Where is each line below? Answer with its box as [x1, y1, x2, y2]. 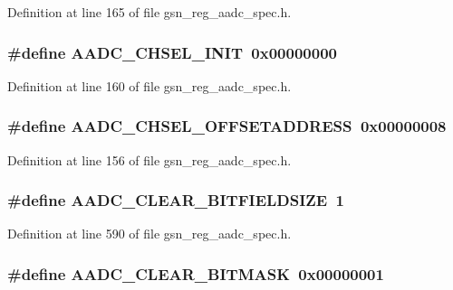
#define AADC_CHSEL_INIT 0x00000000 [7, 41, 337, 63]
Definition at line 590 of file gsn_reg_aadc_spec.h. [7, 224, 292, 243]
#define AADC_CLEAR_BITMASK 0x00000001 [7, 262, 384, 285]
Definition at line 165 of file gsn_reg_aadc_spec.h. [7, 3, 292, 21]
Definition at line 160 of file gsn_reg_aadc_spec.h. [7, 76, 292, 95]
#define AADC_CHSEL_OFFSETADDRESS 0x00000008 [7, 115, 447, 137]
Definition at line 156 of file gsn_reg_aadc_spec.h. [7, 150, 292, 169]
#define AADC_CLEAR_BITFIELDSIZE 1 [7, 189, 345, 211]
